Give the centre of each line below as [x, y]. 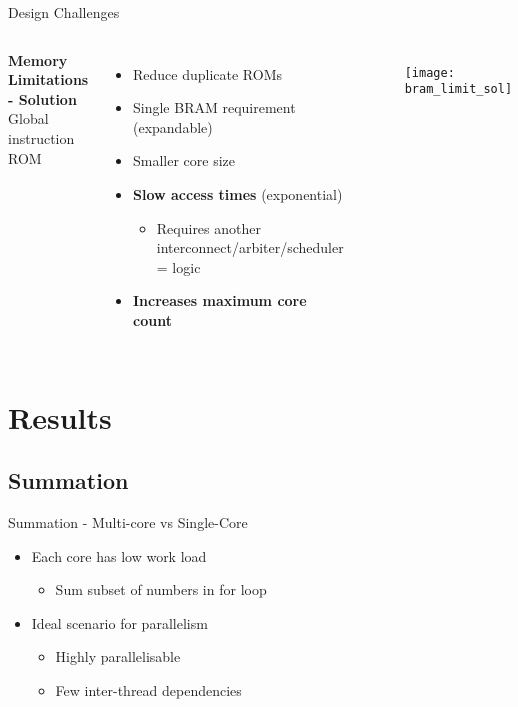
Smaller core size [184, 160]
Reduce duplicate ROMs [208, 73]
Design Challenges [64, 12]
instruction [41, 137]
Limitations [48, 79]
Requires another [208, 227]
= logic [178, 266]
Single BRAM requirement [214, 107]
